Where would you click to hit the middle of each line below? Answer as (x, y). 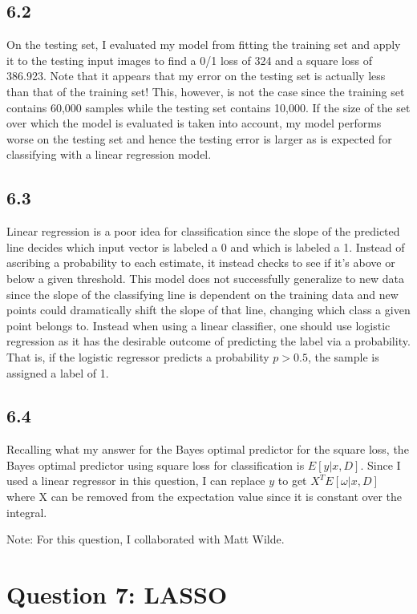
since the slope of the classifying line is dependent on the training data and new (202, 294)
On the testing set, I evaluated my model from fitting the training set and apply (204, 44)
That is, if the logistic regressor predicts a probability (138, 356)
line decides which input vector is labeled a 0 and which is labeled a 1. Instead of (206, 246)
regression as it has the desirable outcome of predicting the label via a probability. (208, 341)
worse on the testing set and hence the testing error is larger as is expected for (199, 138)
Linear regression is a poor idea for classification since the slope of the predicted (203, 231)
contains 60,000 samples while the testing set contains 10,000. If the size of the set (208, 107)
